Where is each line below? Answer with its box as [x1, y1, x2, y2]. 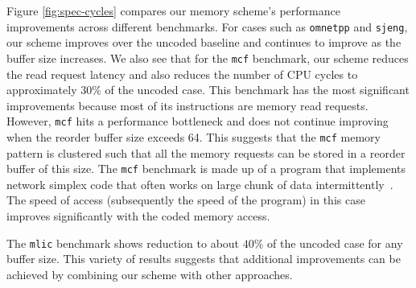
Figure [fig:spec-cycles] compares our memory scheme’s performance [6, 2, 340, 19]
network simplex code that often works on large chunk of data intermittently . [6, 175, 393, 192]
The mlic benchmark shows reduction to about [6, 234, 240, 251]
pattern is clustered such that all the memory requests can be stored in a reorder [6, 144, 406, 161]
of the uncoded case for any [267, 234, 403, 251]
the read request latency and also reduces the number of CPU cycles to [6, 65, 358, 82]
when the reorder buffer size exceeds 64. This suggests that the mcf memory [6, 128, 381, 145]
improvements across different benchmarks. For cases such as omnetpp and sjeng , [6, 18, 408, 35]
